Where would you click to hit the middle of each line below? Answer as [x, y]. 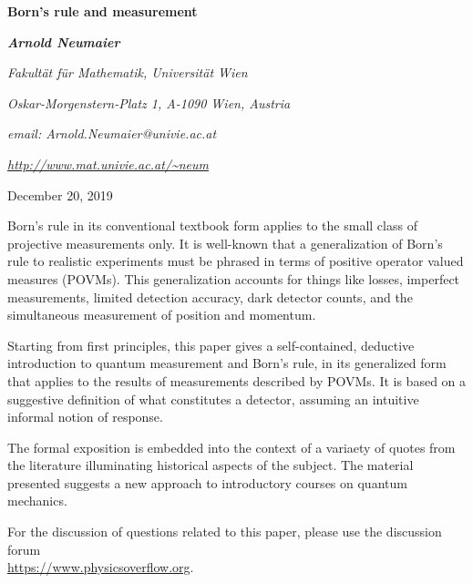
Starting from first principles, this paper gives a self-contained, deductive [211, 345]
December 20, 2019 [60, 194]
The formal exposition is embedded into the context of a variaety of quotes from [231, 447]
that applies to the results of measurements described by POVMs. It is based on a [237, 380]
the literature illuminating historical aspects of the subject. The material [211, 465]
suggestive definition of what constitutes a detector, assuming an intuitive [213, 399]
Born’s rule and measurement [103, 11]
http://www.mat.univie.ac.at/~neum [108, 164]
